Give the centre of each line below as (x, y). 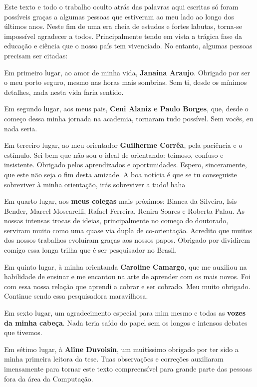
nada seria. (21, 128)
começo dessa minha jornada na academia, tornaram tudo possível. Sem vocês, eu (129, 118)
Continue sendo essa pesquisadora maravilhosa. (76, 296)
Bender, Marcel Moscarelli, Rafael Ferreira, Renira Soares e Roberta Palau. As (125, 210)
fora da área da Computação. (49, 378)
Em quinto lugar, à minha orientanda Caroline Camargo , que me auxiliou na (126, 266)
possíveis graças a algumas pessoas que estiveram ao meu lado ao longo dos (119, 16)
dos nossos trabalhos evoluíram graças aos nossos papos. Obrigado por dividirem (127, 240)
